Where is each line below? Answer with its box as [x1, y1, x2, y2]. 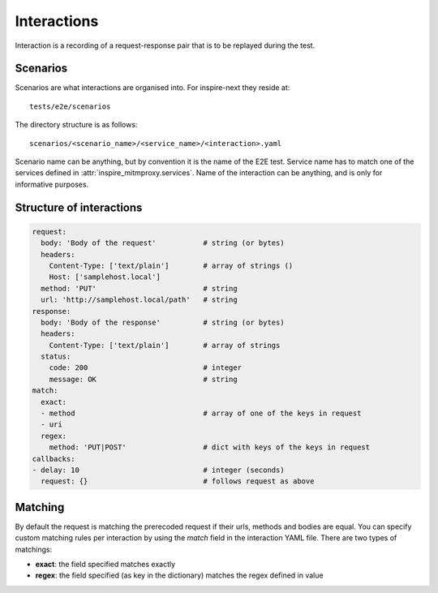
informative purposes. [15, 179, 89, 189]
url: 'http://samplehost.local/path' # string [41, 295, 238, 304]
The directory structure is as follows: [15, 120, 138, 130]
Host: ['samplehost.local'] [49, 273, 161, 281]
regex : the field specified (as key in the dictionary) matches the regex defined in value [35, 570, 324, 580]
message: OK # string [49, 374, 238, 384]
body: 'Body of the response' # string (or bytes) [41, 317, 285, 327]
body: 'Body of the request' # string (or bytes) [41, 238, 285, 247]
